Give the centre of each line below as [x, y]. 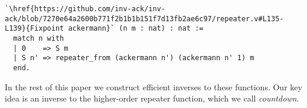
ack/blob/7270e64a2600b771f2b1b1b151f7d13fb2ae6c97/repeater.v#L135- [144, 19]
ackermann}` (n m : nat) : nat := [136, 29]
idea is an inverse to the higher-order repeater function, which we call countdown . [152, 98]
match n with [39, 38]
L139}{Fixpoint [35, 29]
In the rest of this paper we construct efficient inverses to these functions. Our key [153, 86]
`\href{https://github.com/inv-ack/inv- [85, 9]
